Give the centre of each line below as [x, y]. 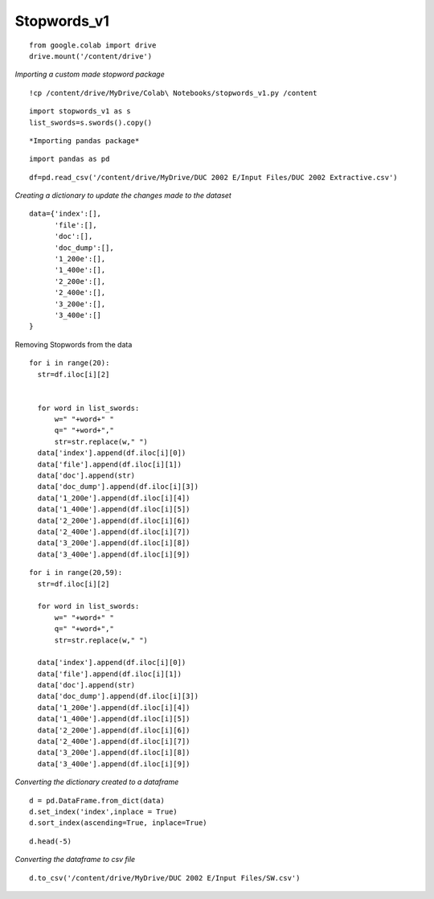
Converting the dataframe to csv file [75, 860]
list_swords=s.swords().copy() [91, 122]
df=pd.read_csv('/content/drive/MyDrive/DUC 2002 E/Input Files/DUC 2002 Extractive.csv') [213, 177]
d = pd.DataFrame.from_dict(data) [97, 800]
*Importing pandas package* [84, 140]
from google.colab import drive [93, 45]
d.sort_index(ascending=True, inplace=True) [119, 823]
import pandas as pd [70, 159]
